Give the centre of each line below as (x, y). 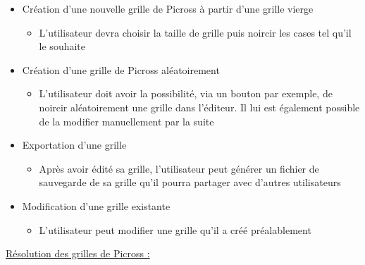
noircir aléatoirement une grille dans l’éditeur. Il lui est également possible (199, 107)
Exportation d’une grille (74, 145)
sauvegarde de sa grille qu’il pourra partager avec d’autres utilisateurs (190, 182)
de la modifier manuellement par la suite (126, 121)
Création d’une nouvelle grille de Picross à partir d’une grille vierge (168, 8)
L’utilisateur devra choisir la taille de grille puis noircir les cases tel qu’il (195, 32)
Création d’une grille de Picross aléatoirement (121, 69)
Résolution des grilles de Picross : (78, 253)
